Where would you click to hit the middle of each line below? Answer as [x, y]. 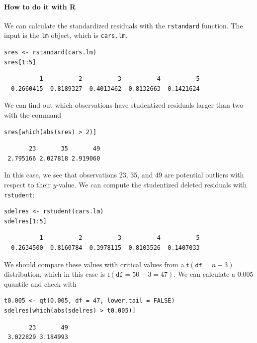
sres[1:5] [20, 62]
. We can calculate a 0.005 [214, 274]
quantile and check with [40, 283]
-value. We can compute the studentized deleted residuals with [152, 185]
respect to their [27, 185]
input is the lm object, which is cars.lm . [66, 35]
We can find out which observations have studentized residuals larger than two [124, 105]
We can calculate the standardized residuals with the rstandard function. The [124, 25]
